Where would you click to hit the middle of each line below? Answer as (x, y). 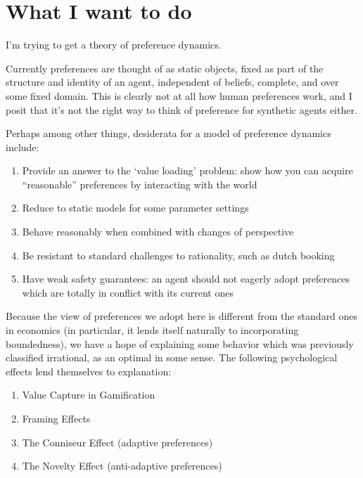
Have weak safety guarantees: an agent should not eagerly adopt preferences (186, 279)
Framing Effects (56, 418)
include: (23, 147)
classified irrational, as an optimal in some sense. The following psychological (172, 357)
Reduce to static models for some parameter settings (135, 208)
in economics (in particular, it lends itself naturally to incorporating (152, 330)
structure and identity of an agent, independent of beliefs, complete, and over (172, 82)
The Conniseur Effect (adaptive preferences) (117, 442)
